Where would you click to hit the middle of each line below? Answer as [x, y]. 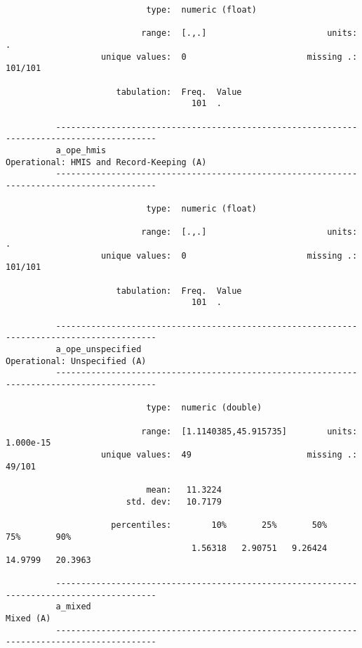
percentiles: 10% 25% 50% [219, 525]
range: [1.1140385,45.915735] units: [249, 431]
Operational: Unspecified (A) [76, 361]
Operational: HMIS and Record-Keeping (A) [106, 162]
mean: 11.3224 [184, 490]
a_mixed [73, 607]
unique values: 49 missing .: [229, 454]
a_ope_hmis [81, 150]
